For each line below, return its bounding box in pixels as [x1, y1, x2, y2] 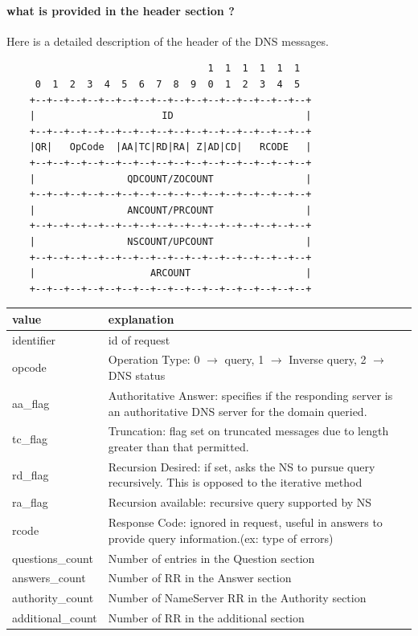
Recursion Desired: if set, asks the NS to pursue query [108, 458, 375, 475]
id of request [108, 331, 170, 348]
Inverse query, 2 [289, 351, 367, 368]
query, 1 [224, 351, 264, 368]
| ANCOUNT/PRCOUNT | [29, 204, 312, 216]
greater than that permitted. [108, 438, 249, 455]
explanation [108, 310, 174, 327]
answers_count [12, 569, 86, 586]
